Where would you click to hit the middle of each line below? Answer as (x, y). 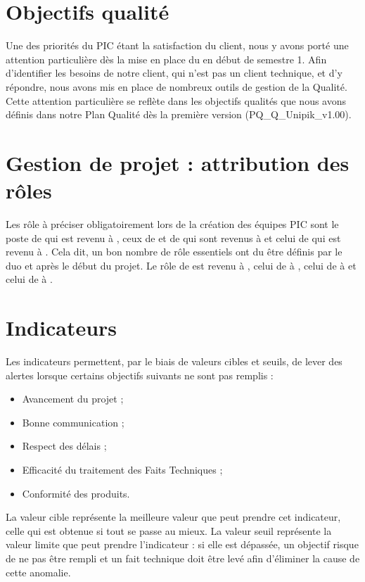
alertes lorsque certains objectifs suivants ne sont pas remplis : (140, 375)
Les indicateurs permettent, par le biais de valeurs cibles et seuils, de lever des (174, 361)
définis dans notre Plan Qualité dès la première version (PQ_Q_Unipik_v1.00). (179, 114)
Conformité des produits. (76, 493)
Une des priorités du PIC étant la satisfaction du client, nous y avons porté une (177, 45)
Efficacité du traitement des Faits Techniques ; (122, 470)
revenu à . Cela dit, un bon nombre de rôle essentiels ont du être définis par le (174, 252)
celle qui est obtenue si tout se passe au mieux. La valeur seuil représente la (169, 530)
